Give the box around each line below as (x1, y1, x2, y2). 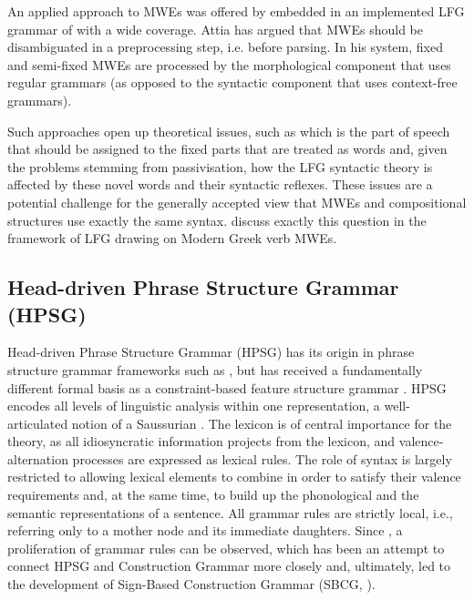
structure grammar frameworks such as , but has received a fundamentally (7, 360, 423, 379)
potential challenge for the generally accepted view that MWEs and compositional (7, 192, 467, 211)
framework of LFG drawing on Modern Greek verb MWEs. (7, 229, 337, 248)
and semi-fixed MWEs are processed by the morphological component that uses (7, 55, 451, 74)
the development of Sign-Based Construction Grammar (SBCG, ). (7, 575, 376, 594)
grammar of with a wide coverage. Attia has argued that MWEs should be (7, 19, 423, 38)
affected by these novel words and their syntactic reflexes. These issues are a (7, 175, 433, 194)
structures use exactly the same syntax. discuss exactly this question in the (7, 210, 427, 229)
